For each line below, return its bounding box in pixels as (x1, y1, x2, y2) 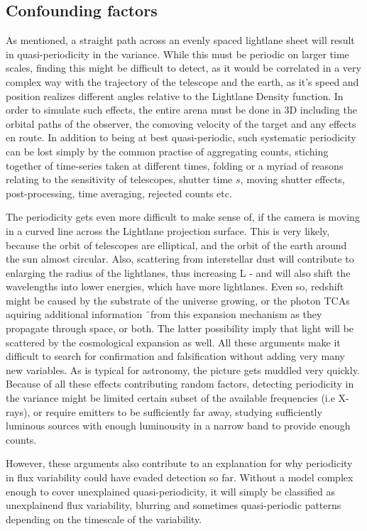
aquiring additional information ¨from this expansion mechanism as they (6, 307, 322, 322)
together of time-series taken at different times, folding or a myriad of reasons (6, 158, 344, 173)
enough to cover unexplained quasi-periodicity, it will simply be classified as (6, 483, 336, 498)
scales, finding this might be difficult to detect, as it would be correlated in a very (6, 60, 361, 75)
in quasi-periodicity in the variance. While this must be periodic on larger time (6, 46, 349, 61)
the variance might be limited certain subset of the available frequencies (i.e (6, 390, 335, 405)
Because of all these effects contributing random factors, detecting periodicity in (6, 376, 354, 391)
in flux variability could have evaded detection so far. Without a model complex (6, 470, 354, 485)
